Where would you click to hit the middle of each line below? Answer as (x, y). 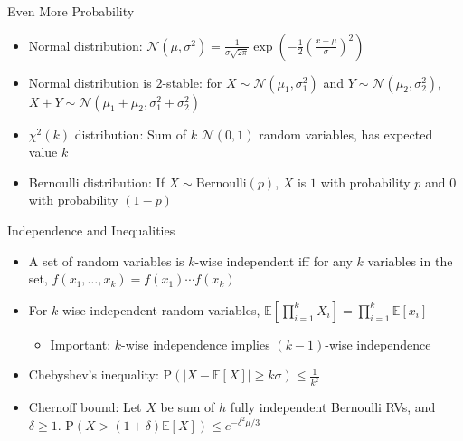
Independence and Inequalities (91, 230)
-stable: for (192, 82)
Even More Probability (71, 11)
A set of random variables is (106, 260)
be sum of (188, 407)
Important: (80, 344)
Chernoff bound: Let (85, 407)
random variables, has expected (346, 134)
